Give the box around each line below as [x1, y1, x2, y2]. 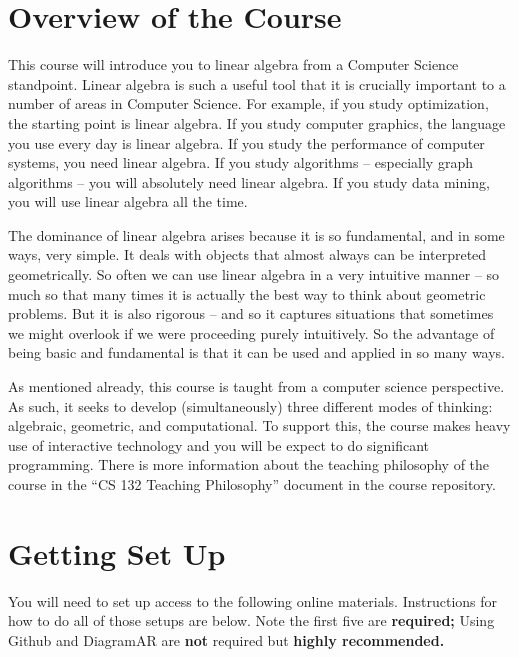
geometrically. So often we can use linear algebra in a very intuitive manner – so [8, 264, 500, 285]
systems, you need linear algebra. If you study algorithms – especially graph [8, 152, 473, 173]
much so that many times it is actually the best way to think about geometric [8, 283, 486, 304]
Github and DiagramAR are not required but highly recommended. [8, 629, 445, 650]
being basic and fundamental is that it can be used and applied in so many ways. [8, 342, 506, 363]
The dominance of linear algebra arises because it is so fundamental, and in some [8, 224, 505, 245]
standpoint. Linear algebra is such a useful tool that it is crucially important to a [8, 73, 506, 94]
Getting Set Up [8, 532, 226, 573]
